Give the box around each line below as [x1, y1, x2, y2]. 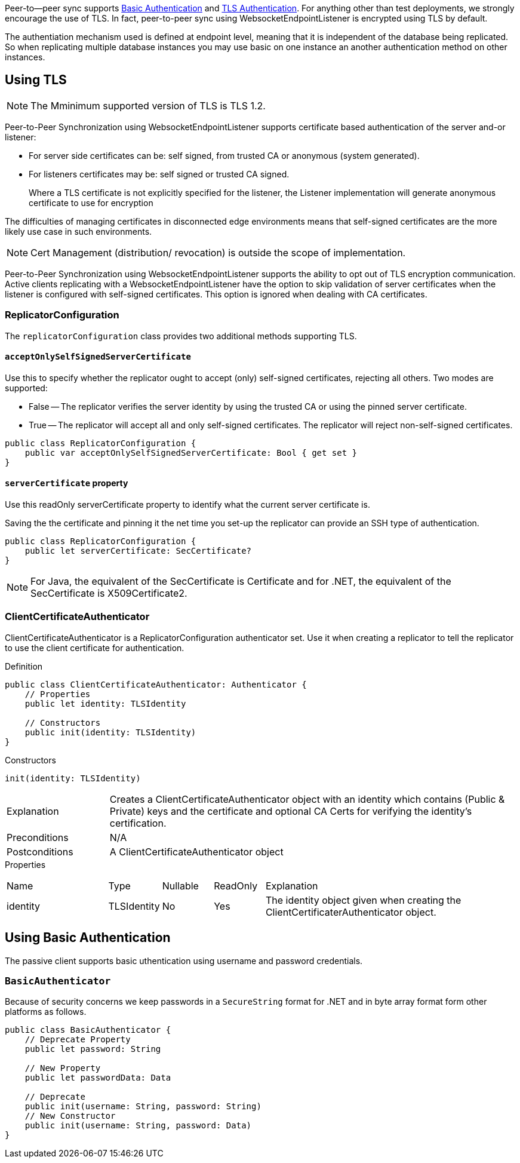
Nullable [162, 879, 199, 892]
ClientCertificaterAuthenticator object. [265, 906, 436, 918]
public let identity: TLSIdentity [24, 698, 186, 708]
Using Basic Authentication [5, 930, 171, 946]
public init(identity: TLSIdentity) [24, 727, 196, 737]
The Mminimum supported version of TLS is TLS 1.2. [30, 99, 266, 112]
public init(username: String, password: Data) [24, 1121, 252, 1131]
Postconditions [7, 845, 73, 858]
